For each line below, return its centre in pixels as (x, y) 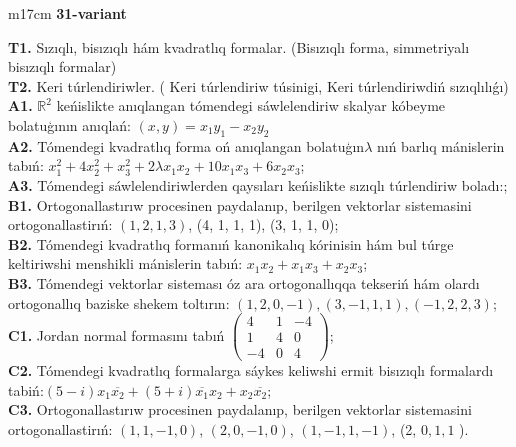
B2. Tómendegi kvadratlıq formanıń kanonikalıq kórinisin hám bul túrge (231, 243)
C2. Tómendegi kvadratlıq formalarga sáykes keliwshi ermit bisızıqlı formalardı (251, 370)
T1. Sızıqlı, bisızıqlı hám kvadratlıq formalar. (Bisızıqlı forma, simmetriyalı (239, 46)
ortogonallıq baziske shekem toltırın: (119, 302)
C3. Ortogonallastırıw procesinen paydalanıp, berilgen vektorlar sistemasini (240, 409)
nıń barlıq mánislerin (440, 145)
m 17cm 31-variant (67, 13)
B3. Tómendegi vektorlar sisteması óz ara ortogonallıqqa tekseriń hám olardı (244, 282)
